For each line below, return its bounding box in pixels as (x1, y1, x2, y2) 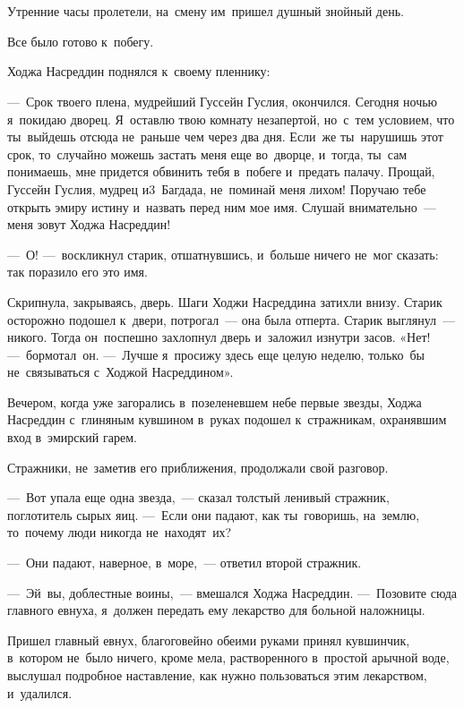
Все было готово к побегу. (7, 31, 154, 50)
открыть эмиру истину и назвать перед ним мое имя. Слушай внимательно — (7, 197, 436, 216)
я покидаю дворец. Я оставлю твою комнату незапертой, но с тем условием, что (7, 109, 455, 128)
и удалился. (7, 683, 73, 702)
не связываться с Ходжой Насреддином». (7, 363, 234, 381)
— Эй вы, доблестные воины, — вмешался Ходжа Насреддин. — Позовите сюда (7, 583, 457, 601)
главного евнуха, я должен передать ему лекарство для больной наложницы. (7, 601, 425, 619)
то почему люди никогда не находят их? (7, 523, 232, 542)
